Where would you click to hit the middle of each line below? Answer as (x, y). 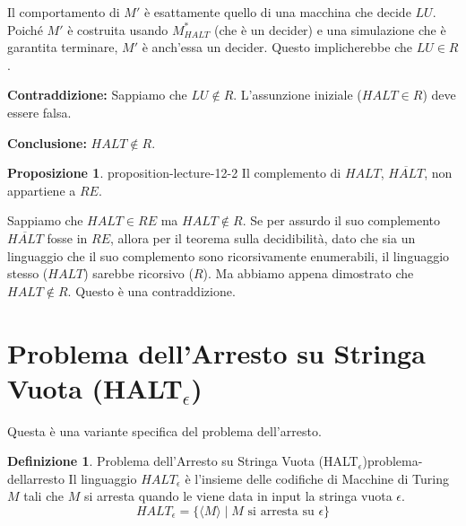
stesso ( (28, 273)
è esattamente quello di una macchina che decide (277, 12)
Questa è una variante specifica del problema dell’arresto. (164, 430)
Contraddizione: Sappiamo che (97, 95)
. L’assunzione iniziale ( (298, 95)
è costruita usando (118, 29)
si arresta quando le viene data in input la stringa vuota (238, 496)
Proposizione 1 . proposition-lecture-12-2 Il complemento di (174, 173)
